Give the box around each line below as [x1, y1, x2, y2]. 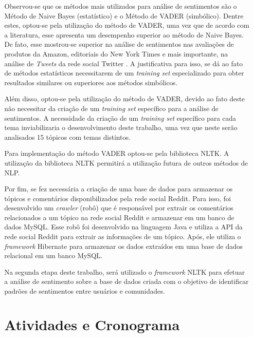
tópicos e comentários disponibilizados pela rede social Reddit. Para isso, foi [4, 193, 231, 203]
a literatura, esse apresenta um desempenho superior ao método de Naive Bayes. [4, 29, 244, 39]
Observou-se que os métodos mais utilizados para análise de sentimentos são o [4, 1, 237, 11]
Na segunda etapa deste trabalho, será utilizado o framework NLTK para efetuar [4, 266, 245, 277]
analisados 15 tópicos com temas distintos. [4, 131, 131, 142]
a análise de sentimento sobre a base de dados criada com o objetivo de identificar [4, 276, 249, 286]
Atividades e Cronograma [4, 314, 180, 334]
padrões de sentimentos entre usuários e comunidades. [4, 286, 165, 296]
